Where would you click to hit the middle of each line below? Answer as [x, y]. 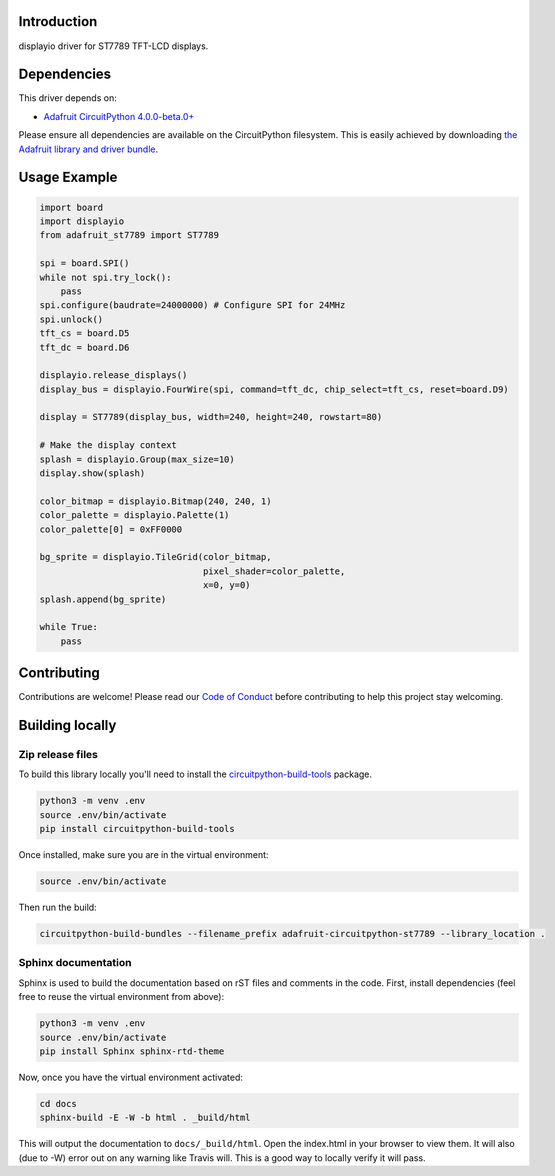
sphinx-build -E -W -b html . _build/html [145, 1118]
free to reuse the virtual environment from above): [121, 997]
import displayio [82, 221]
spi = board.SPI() [84, 263]
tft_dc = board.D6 [84, 347]
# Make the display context [108, 445]
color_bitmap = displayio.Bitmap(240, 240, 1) [155, 501]
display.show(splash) [92, 473]
